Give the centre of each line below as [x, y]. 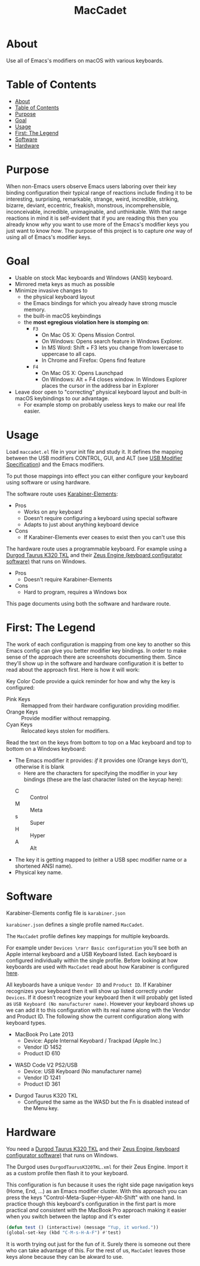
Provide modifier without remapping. [66, 718]
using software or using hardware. [48, 482]
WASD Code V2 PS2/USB [46, 1065]
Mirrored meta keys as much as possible [65, 284]
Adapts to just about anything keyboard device [81, 524]
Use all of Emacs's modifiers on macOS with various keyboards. [85, 60]
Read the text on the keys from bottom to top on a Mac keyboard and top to [99, 742]
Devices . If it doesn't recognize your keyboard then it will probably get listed [99, 997]
